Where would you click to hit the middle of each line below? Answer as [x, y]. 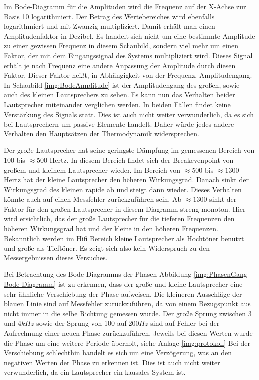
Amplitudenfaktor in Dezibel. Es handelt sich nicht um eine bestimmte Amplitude [129, 36]
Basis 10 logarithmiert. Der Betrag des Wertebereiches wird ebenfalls [109, 16]
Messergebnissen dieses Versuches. [56, 257]
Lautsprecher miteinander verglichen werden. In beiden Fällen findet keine [117, 104]
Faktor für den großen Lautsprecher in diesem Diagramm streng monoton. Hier [125, 208]
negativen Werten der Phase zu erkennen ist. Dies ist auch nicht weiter [112, 362]
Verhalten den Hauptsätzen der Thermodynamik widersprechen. [102, 133]
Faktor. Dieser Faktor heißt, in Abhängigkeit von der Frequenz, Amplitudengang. [128, 75]
